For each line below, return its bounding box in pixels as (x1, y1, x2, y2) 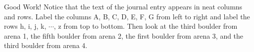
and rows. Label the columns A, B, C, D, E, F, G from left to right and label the (4, 11, 250, 21)
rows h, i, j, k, (4, 21, 47, 31)
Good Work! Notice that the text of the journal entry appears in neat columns (4, 1, 243, 11)
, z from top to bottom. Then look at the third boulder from (53, 21, 238, 31)
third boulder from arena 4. (4, 40, 88, 51)
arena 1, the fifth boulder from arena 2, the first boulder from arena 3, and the (4, 30, 244, 41)
